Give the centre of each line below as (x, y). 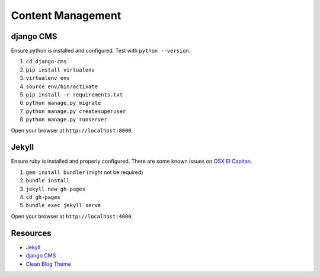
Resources (31, 233)
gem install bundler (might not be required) (84, 172)
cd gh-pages (43, 197)
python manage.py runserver (67, 120)
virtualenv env (48, 78)
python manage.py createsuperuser (76, 111)
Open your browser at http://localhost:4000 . (72, 216)
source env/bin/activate (62, 86)
